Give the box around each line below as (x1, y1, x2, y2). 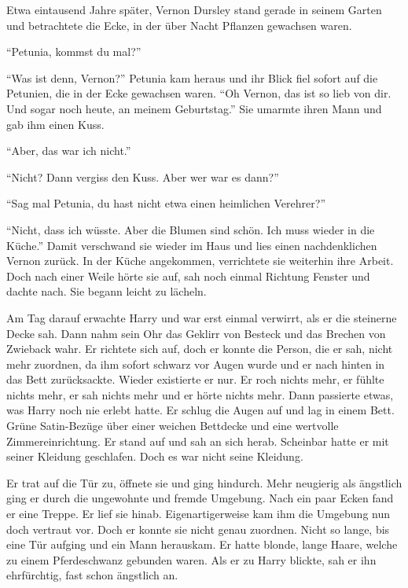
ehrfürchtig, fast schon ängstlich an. (6, 567, 178, 583)
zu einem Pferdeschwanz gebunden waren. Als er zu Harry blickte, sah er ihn (6, 551, 377, 568)
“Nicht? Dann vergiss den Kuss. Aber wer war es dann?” (6, 168, 279, 185)
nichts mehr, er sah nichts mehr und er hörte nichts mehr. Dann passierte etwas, (6, 386, 394, 402)
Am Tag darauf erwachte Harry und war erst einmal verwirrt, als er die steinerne (6, 309, 397, 325)
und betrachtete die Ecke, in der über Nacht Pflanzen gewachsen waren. (6, 17, 352, 33)
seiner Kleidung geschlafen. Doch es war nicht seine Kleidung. (6, 448, 303, 465)
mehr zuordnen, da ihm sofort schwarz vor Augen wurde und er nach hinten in (6, 355, 385, 372)
